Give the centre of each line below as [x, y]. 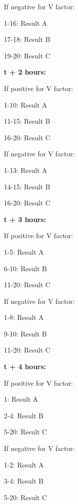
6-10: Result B [25, 268]
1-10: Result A [26, 104]
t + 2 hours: [25, 72]
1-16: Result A [26, 23]
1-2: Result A [24, 464]
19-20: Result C [27, 55]
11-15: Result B [27, 121]
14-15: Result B [27, 186]
